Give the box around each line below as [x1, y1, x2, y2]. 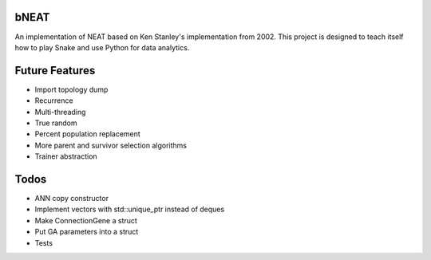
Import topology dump [34, 85, 109, 94]
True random [34, 118, 77, 128]
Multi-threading [34, 107, 86, 116]
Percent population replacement [34, 129, 141, 139]
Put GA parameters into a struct [34, 227, 139, 237]
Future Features [14, 64, 96, 77]
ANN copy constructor [34, 194, 109, 203]
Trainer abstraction [34, 152, 97, 161]
